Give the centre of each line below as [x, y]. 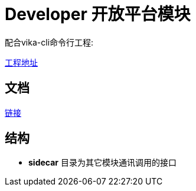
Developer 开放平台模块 [98, 14]
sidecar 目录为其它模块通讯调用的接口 [102, 163]
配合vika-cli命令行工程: [49, 42]
